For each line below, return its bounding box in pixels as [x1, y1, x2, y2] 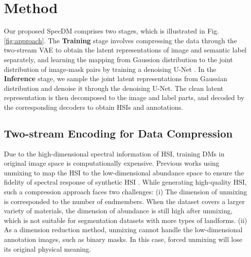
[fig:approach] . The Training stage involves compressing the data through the [4, 35, 237, 45]
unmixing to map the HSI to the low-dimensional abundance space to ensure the [4, 167, 244, 177]
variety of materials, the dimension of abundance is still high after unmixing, [4, 206, 233, 216]
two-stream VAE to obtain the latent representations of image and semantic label [4, 45, 247, 55]
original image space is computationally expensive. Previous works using [4, 158, 219, 168]
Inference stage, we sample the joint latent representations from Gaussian [4, 73, 228, 84]
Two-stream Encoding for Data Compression [4, 125, 233, 140]
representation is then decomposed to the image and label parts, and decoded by [4, 92, 245, 103]
